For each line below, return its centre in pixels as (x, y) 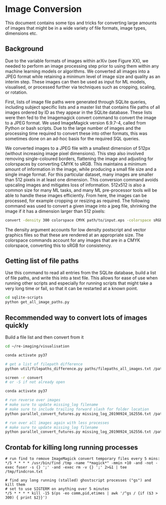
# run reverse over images (33, 400)
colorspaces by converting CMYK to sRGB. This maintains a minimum (76, 164)
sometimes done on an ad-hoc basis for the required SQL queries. (72, 138)
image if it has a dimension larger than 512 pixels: (55, 211)
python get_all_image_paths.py (37, 302)
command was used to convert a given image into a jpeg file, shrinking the (81, 206)
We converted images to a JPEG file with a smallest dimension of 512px (78, 148)
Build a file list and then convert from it (44, 337)
